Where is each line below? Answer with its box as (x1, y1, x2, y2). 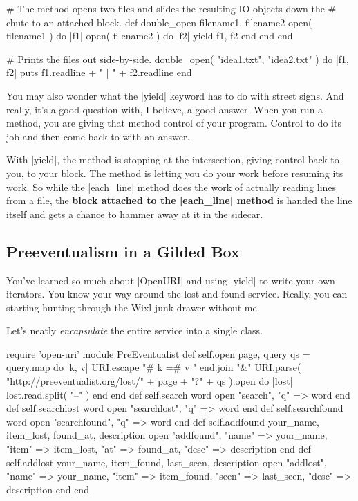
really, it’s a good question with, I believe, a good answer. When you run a (6, 102, 323, 116)
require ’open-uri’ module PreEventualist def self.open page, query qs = (6, 346, 310, 361)
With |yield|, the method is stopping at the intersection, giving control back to (6, 152, 339, 167)
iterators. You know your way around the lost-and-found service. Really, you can (6, 286, 348, 301)
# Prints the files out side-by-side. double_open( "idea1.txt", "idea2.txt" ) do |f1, (6, 51, 349, 66)
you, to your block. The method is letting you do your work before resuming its (6, 165, 343, 180)
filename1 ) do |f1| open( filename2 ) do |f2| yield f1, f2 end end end (6, 28, 293, 43)
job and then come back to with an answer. (6, 129, 190, 143)
